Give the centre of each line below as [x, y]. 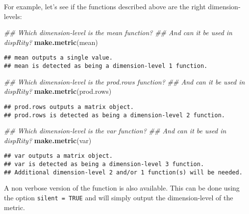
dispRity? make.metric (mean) [51, 42]
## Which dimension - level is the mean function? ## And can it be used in [118, 32]
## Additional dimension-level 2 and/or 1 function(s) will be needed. [123, 172]
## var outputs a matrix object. [58, 156]
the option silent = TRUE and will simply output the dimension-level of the [119, 197]
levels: [13, 16]
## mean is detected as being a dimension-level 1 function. [106, 66]
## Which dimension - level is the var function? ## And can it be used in [115, 131]
